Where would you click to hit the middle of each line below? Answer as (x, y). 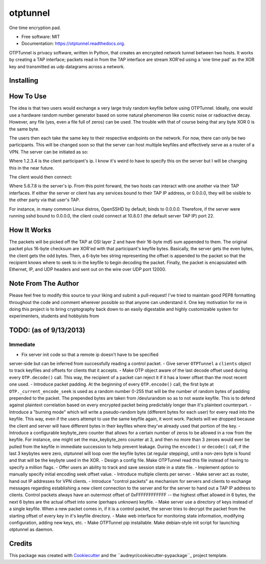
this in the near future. (32, 168)
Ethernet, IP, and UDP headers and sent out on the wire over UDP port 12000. (88, 269)
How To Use (28, 96)
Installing (24, 81)
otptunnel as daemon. (31, 529)
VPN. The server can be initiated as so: (49, 152)
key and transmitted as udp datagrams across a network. (67, 66)
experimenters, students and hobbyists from (54, 316)
